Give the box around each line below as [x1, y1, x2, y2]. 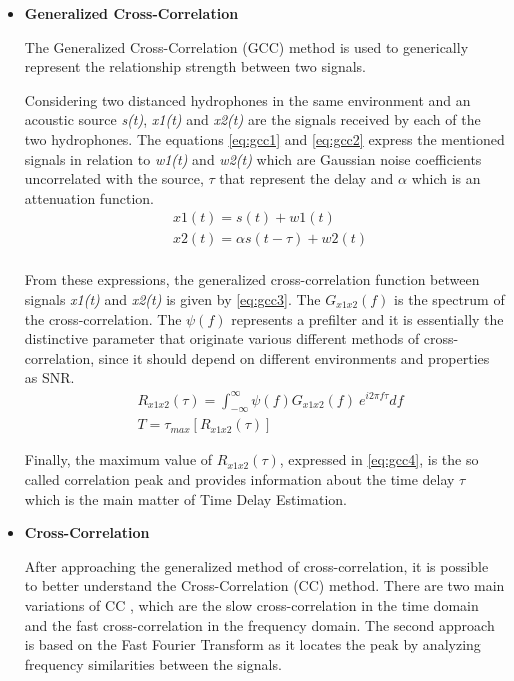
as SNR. [24, 367, 75, 388]
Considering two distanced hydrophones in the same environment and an [24, 89, 471, 110]
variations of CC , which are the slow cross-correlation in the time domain [24, 594, 479, 615]
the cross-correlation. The [24, 308, 182, 329]
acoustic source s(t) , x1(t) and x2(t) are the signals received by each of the [24, 109, 481, 130]
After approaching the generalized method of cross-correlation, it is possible [24, 555, 489, 576]
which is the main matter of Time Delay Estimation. [24, 488, 347, 509]
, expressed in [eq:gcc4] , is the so [279, 449, 479, 470]
